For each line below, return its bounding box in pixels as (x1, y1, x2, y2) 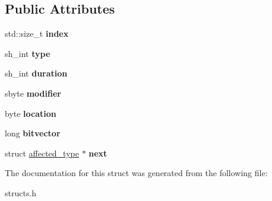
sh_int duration (5, 67, 68, 79)
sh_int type (5, 47, 50, 59)
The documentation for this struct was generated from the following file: (5, 167, 268, 179)
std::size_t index (5, 27, 69, 40)
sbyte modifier (5, 87, 61, 99)
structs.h (5, 186, 37, 199)
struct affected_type (5, 146, 79, 159)
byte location (5, 107, 56, 119)
